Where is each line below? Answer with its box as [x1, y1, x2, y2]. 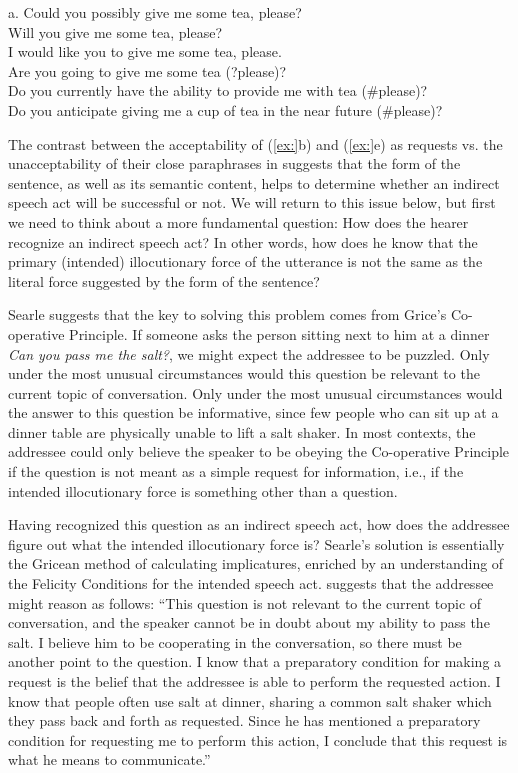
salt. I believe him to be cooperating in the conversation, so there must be [8, 631, 462, 652]
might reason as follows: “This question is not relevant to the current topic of [8, 592, 482, 613]
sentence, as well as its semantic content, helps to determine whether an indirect [8, 172, 500, 193]
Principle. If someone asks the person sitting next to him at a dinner [69, 323, 490, 344]
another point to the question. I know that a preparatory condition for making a [8, 651, 502, 672]
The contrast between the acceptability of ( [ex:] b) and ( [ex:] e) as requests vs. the [8, 133, 503, 154]
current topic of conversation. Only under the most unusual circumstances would [8, 382, 503, 403]
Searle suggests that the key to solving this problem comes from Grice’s [8, 304, 447, 325]
